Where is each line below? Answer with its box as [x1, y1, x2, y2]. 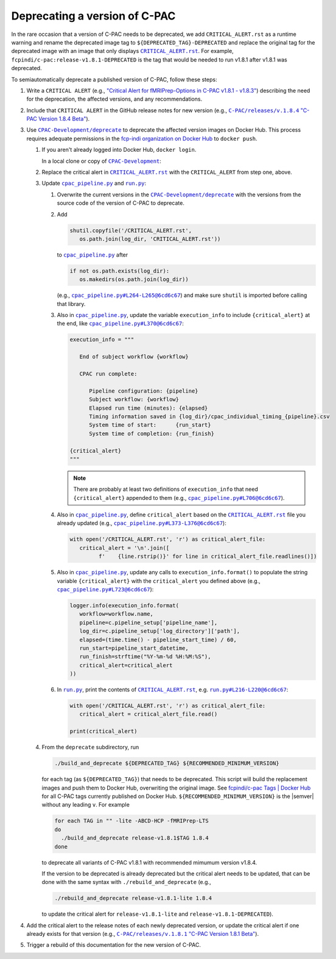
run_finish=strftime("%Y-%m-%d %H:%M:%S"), [79, 653, 211, 660]
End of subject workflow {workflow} [79, 354, 189, 360]
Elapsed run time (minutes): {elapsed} [89, 404, 208, 412]
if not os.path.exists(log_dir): [69, 267, 170, 274]
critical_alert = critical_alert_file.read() [79, 711, 218, 718]
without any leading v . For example [41, 801, 130, 808]
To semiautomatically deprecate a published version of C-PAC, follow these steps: [11, 76, 217, 83]
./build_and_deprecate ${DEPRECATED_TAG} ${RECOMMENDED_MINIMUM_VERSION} [54, 760, 279, 767]
